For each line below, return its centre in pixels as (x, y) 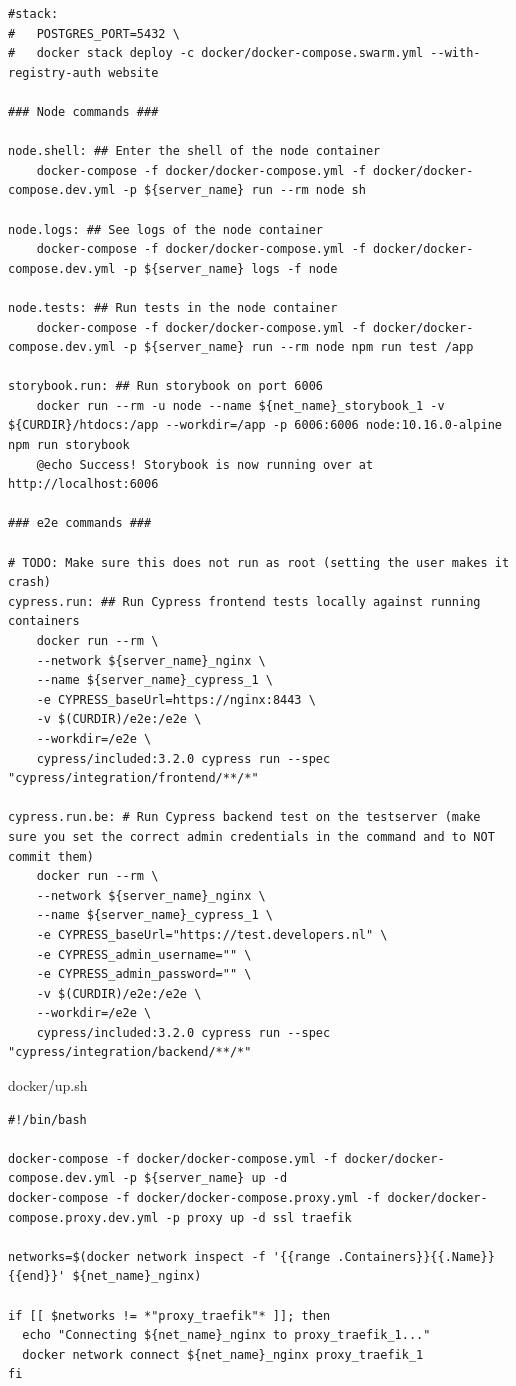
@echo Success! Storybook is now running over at (205, 464)
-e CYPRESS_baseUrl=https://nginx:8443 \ (176, 699)
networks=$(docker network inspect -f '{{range (169, 1256)
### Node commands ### (83, 111)
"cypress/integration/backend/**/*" (130, 1052)
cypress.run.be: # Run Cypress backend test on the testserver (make (244, 817)
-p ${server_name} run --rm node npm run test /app (298, 347)
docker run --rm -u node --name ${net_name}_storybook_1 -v (240, 405)
